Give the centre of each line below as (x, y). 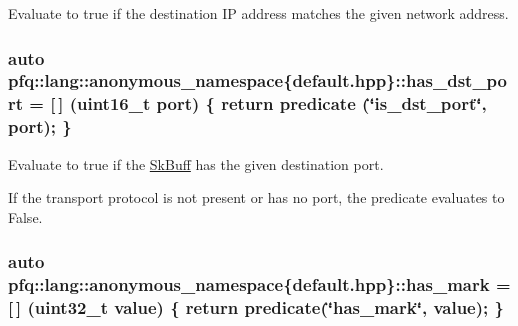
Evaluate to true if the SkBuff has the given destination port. (196, 163)
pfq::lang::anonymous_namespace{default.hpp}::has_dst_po (257, 80)
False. (25, 216)
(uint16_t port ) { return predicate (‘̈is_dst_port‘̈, (278, 103)
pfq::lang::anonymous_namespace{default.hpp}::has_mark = (259, 284)
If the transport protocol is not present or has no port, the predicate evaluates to (256, 197)
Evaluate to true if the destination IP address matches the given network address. (258, 13)
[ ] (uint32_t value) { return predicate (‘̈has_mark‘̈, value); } (256, 307)
